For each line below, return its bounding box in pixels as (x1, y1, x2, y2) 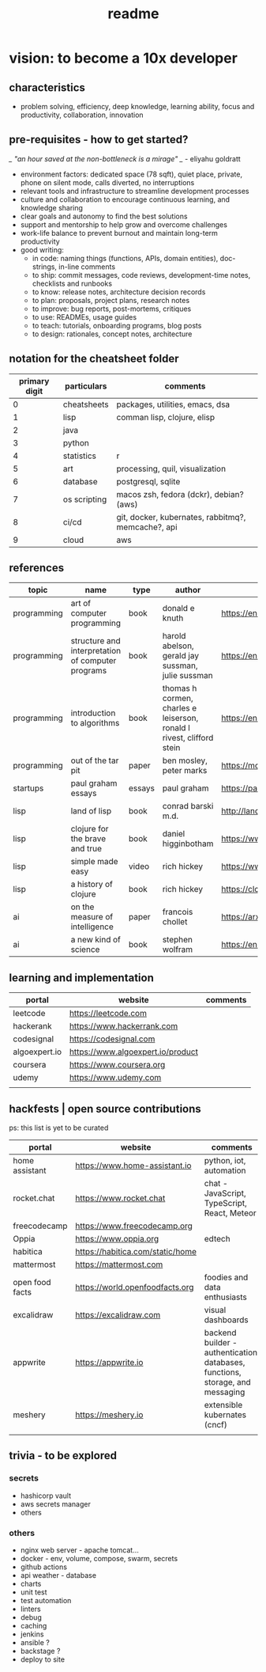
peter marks (162, 765, 208, 776)
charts (20, 1579, 42, 1589)
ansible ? (20, 1638, 50, 1647)
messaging (204, 1386, 245, 1397)
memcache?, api (116, 521, 178, 533)
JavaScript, (204, 1188, 247, 1199)
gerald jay (162, 650, 200, 662)
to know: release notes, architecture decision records (32, 286, 206, 297)
